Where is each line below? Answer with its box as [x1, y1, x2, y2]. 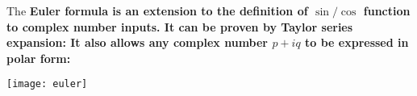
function [363, 2, 411, 19]
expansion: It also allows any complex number [6, 34, 269, 51]
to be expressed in [305, 34, 409, 51]
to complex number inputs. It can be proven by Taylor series [6, 18, 353, 35]
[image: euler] [6, 78, 88, 90]
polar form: [6, 49, 71, 66]
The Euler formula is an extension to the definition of [6, 2, 308, 19]
